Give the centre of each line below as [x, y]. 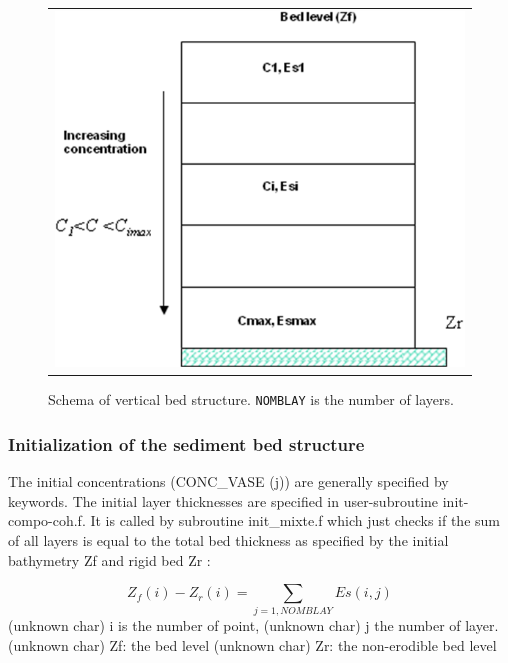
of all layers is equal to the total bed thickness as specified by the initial [228, 539]
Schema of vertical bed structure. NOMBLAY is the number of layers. [251, 399]
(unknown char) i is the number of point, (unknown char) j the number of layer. [253, 625]
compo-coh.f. [47, 520]
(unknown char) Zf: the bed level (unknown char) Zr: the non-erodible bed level [252, 645]
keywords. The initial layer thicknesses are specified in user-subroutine [223, 500]
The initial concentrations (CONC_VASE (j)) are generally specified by [228, 481]
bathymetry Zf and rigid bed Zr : [109, 559]
